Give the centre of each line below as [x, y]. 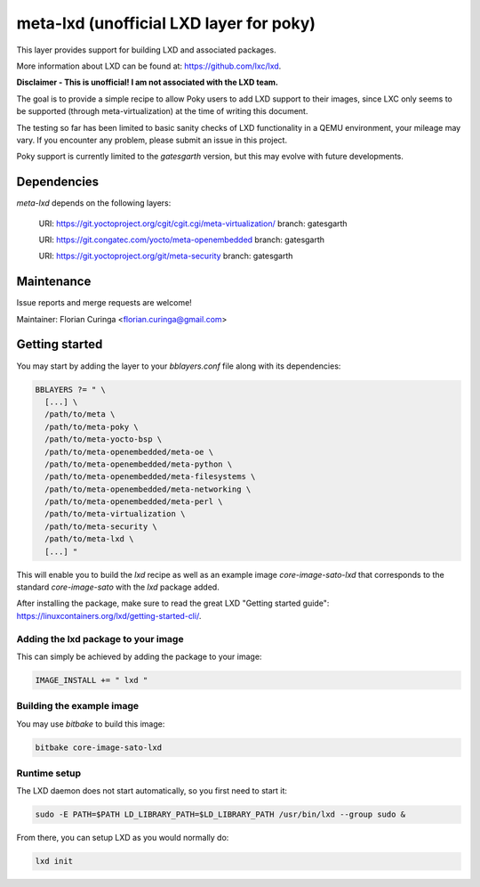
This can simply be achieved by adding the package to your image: [139, 656]
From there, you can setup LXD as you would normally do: [123, 838]
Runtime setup [49, 773]
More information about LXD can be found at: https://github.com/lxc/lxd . [149, 66]
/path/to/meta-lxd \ [89, 539]
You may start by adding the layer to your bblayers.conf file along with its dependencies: [179, 366]
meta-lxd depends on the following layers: [94, 203]
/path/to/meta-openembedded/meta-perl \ [134, 502]
